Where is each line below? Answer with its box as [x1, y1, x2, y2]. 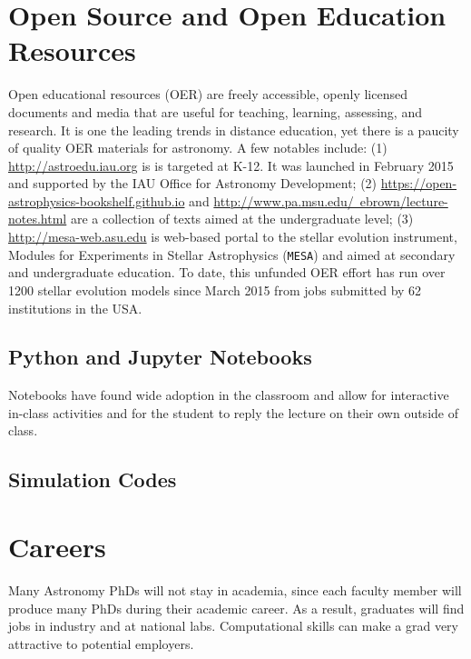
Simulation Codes [8, 465, 177, 494]
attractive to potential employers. [8, 634, 194, 653]
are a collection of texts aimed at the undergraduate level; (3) [70, 209, 414, 228]
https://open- [380, 174, 457, 193]
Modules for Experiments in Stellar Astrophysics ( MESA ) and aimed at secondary [8, 245, 456, 264]
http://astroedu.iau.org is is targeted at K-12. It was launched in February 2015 [8, 155, 454, 175]
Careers [8, 528, 106, 565]
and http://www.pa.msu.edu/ [189, 191, 354, 210]
